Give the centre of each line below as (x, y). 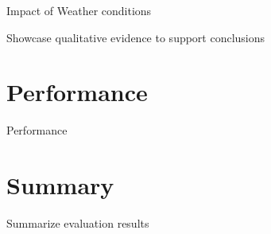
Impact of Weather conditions (79, 10)
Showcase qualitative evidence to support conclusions (136, 37)
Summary (60, 185)
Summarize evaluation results (78, 223)
